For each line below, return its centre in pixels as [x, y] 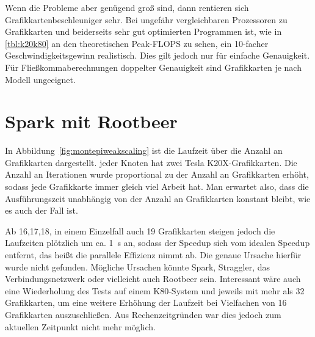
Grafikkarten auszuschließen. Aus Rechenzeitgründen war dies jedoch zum [143, 314]
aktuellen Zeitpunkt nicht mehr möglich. [81, 326]
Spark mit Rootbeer [91, 121]
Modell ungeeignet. [40, 79]
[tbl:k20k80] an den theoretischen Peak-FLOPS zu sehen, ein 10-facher [137, 43]
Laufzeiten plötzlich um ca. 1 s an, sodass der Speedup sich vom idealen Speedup [157, 243]
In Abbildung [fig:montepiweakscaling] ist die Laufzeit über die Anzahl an [144, 150]
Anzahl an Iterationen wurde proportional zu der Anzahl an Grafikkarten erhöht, [157, 174]
